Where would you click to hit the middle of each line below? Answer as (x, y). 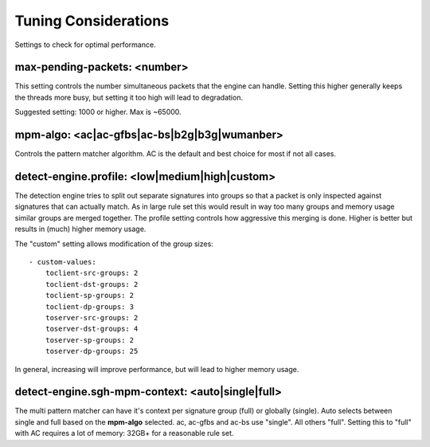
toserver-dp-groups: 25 (92, 351)
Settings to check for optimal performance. (85, 45)
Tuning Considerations (92, 21)
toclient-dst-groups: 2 (92, 284)
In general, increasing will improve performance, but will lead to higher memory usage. (157, 369)
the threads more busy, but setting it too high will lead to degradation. (129, 97)
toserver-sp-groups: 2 (90, 340)
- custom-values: (63, 262)
